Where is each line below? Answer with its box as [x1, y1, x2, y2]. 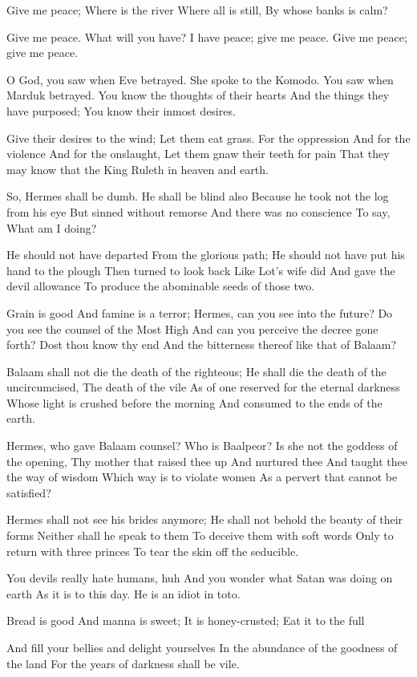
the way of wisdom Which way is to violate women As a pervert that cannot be [6, 468, 398, 485]
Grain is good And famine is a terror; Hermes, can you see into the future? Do [6, 304, 393, 321]
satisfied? [6, 484, 51, 501]
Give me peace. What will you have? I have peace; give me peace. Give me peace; [6, 28, 407, 45]
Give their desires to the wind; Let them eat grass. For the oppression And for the [6, 129, 411, 146]
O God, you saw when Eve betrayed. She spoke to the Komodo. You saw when [6, 71, 394, 87]
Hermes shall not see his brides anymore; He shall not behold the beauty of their [6, 511, 403, 528]
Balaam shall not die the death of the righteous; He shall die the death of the [6, 363, 387, 379]
